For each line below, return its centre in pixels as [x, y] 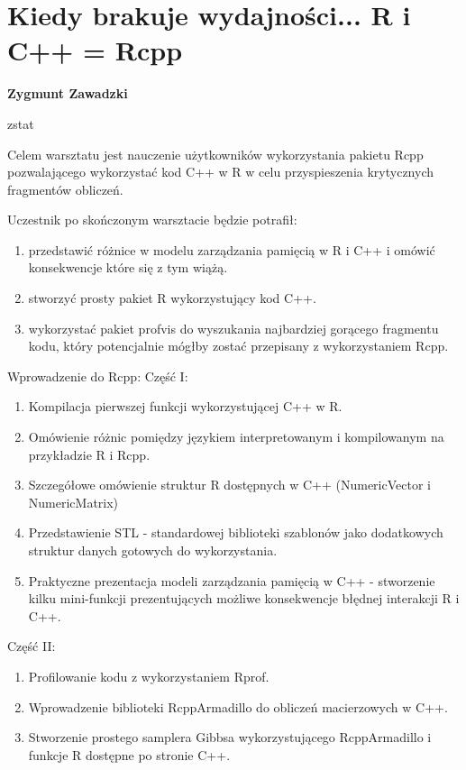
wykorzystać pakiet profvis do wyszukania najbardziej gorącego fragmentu [233, 328]
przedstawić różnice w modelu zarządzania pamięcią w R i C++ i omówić [232, 249]
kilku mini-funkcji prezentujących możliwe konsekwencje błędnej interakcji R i [244, 598]
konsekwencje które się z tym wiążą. [128, 267]
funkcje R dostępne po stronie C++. [129, 754]
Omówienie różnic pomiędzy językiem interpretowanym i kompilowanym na [236, 437]
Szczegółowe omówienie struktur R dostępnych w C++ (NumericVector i [229, 485]
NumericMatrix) [73, 502]
